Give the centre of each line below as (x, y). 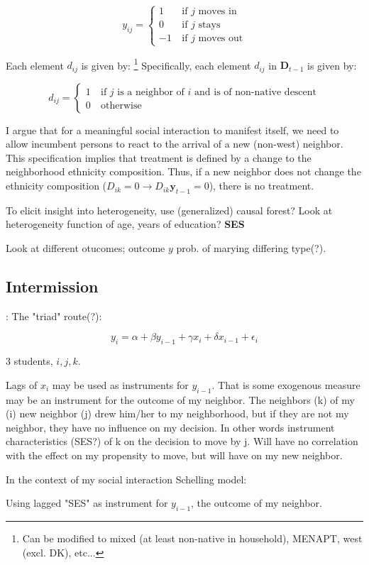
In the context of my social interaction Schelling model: (126, 479)
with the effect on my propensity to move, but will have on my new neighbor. (174, 455)
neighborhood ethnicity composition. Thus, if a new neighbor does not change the (183, 171)
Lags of (22, 384)
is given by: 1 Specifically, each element (166, 64)
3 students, (29, 361)
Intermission (52, 286)
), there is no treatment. (261, 186)
